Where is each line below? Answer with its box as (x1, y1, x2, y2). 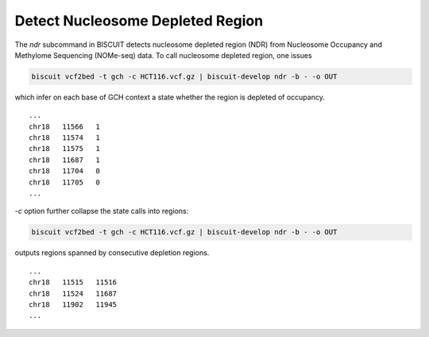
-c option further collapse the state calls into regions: (14, 207, 189, 216)
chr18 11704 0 (29, 167, 101, 176)
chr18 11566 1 (29, 122, 101, 131)
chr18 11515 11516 (29, 278, 118, 287)
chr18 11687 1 (29, 155, 101, 165)
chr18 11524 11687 (29, 289, 118, 298)
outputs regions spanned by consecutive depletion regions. (14, 248, 210, 258)
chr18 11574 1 (29, 134, 101, 142)
